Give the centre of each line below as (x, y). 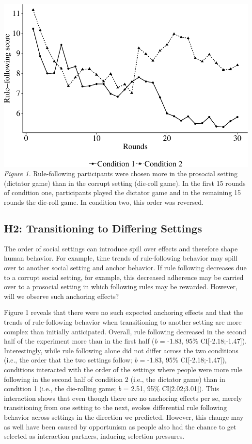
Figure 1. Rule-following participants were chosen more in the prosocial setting (121, 173)
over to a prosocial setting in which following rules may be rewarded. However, (121, 287)
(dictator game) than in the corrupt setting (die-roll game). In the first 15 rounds (125, 183)
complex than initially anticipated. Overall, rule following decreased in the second (125, 331)
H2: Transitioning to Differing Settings (103, 228)
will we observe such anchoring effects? (62, 296)
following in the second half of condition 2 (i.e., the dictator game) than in (115, 379)
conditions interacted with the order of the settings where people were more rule (123, 369)
